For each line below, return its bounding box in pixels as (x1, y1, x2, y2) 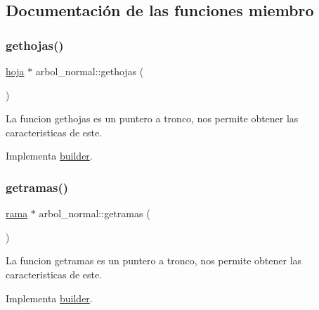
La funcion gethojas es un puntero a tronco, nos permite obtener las (6, 111, 299, 126)
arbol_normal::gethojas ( (35, 64, 144, 78)
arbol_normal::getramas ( (39, 206, 150, 221)
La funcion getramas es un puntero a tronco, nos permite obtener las (6, 253, 302, 268)
